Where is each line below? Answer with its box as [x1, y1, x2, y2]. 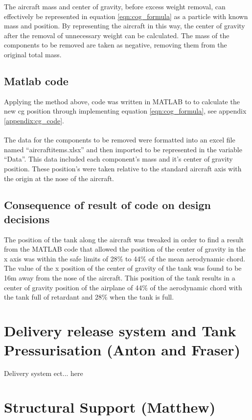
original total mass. [4, 49, 62, 59]
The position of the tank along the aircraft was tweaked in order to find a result [4, 234, 244, 244]
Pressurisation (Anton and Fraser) [4, 340, 241, 360]
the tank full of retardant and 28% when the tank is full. [4, 292, 174, 302]
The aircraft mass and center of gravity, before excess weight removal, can [4, 1, 226, 11]
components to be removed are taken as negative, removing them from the [4, 40, 227, 50]
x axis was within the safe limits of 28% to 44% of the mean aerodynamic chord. [4, 253, 246, 263]
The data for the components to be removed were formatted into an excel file [4, 135, 235, 145]
